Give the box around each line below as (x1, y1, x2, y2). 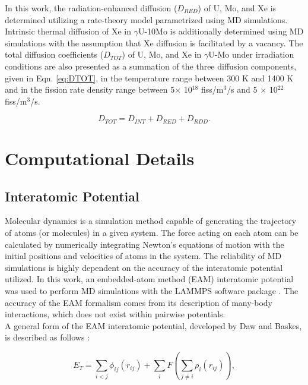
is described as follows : (5, 331, 90, 343)
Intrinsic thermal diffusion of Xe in (5, 25, 131, 37)
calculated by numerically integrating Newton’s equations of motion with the (5, 238, 284, 250)
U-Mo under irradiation (208, 48, 294, 61)
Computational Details (5, 146, 195, 170)
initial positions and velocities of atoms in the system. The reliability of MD (5, 250, 282, 262)
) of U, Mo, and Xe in (122, 48, 202, 61)
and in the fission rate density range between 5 (5, 83, 175, 96)
